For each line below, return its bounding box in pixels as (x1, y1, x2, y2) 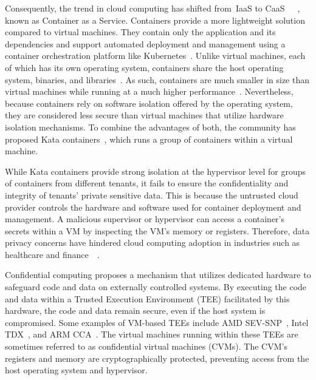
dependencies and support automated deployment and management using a (5, 37, 286, 50)
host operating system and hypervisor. (5, 364, 148, 376)
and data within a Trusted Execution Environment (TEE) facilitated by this (5, 292, 290, 305)
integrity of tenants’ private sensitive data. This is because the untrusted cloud (5, 188, 298, 201)
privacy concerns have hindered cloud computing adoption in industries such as (5, 236, 300, 249)
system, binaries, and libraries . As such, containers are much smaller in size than (5, 73, 310, 86)
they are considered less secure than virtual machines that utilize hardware (5, 109, 284, 121)
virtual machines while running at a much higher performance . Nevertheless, (5, 85, 294, 98)
